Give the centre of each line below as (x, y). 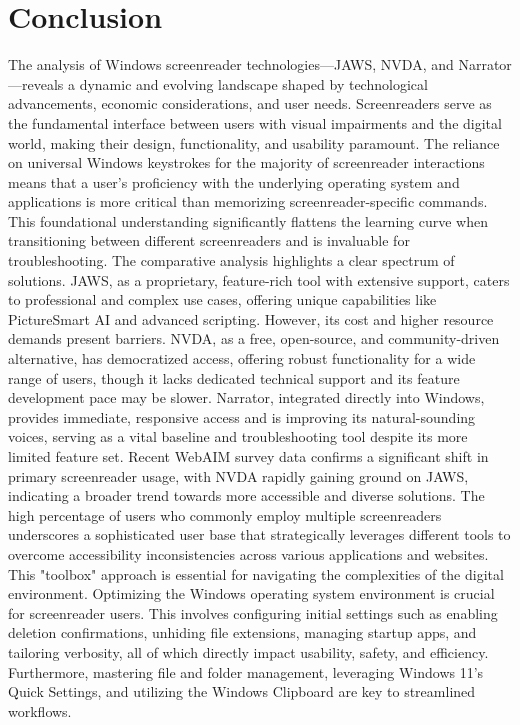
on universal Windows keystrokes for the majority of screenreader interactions (246, 162)
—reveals (36, 83)
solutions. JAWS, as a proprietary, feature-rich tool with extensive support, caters (259, 279)
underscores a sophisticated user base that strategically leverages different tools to (259, 534)
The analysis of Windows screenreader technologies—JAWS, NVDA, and (231, 64)
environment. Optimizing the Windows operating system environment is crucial (251, 593)
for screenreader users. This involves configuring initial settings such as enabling (253, 612)
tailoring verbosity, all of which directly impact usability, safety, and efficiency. (248, 651)
